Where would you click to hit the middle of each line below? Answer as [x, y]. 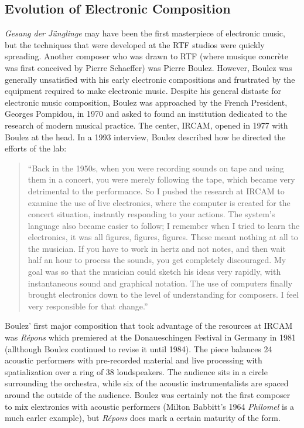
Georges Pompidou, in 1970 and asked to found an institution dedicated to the [146, 114]
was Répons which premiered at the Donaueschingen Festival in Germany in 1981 [151, 337]
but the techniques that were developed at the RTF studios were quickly [135, 44]
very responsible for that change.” [88, 306]
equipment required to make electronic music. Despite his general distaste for [143, 91]
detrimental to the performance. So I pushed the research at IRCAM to [156, 191]
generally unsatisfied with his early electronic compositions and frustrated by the [150, 79]
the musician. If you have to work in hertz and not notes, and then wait [157, 248]
